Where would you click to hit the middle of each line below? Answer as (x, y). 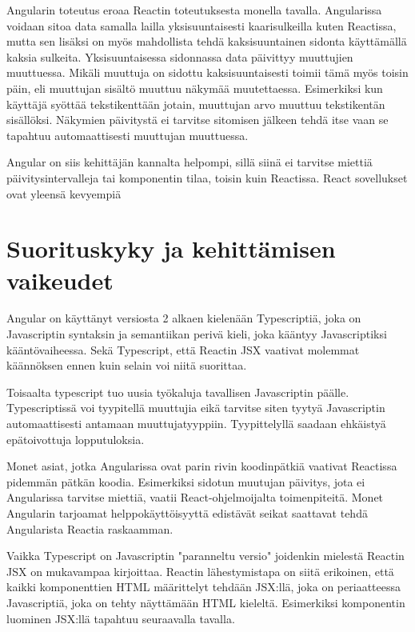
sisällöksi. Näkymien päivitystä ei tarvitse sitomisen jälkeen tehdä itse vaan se (198, 120)
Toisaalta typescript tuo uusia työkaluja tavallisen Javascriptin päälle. (178, 392)
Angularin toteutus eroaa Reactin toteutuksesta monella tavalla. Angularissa (194, 10)
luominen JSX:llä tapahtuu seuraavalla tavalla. (121, 618)
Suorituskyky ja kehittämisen (171, 248)
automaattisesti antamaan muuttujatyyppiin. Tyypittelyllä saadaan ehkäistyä (196, 423)
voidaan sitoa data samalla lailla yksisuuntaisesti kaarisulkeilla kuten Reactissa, (202, 25)
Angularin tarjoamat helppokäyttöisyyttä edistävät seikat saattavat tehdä (187, 512)
